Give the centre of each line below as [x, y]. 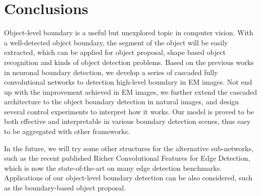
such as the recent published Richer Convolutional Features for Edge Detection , [127, 158]
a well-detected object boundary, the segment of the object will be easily [116, 42]
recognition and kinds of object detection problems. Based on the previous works [129, 62]
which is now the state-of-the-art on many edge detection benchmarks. [113, 168]
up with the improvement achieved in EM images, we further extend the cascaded [130, 91]
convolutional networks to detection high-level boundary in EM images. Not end [128, 82]
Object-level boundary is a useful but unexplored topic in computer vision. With [129, 32]
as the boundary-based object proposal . [65, 188]
